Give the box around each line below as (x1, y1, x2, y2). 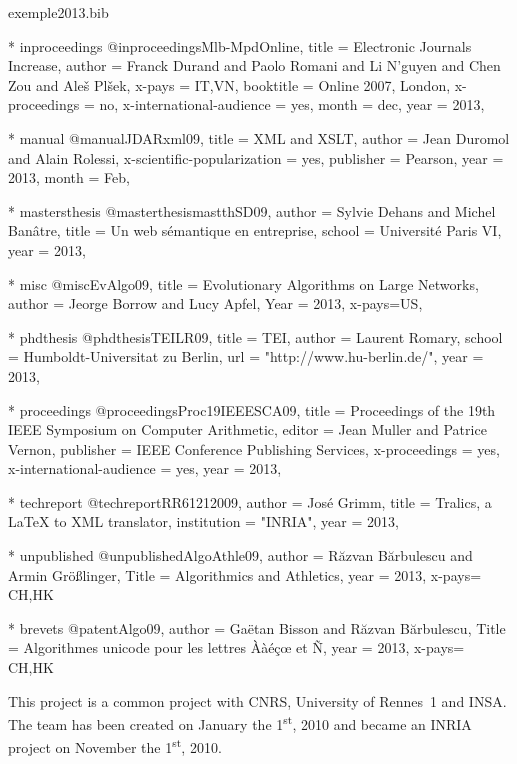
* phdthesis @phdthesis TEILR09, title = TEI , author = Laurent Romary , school (8, 326, 503, 347)
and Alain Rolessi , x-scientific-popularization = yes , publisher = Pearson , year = (8, 147, 504, 168)
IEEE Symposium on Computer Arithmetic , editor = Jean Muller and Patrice (8, 419, 487, 440)
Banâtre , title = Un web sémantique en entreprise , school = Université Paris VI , (8, 220, 502, 241)
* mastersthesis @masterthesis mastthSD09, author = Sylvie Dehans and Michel (8, 200, 496, 221)
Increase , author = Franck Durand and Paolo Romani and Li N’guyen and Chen (8, 55, 501, 76)
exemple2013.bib (8, 2, 109, 22)
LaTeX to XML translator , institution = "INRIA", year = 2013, (8, 511, 399, 532)
